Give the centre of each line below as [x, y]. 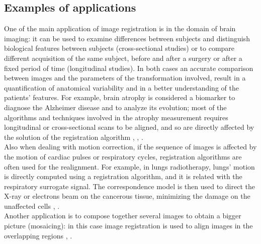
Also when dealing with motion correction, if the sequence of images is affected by [130, 147]
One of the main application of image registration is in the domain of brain [120, 28]
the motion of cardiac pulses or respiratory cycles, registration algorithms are [123, 156]
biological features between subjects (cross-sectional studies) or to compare [119, 48]
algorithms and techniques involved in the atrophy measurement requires [116, 117]
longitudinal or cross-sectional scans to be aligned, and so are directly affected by [129, 127]
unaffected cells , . [32, 206]
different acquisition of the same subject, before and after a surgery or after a [123, 58]
